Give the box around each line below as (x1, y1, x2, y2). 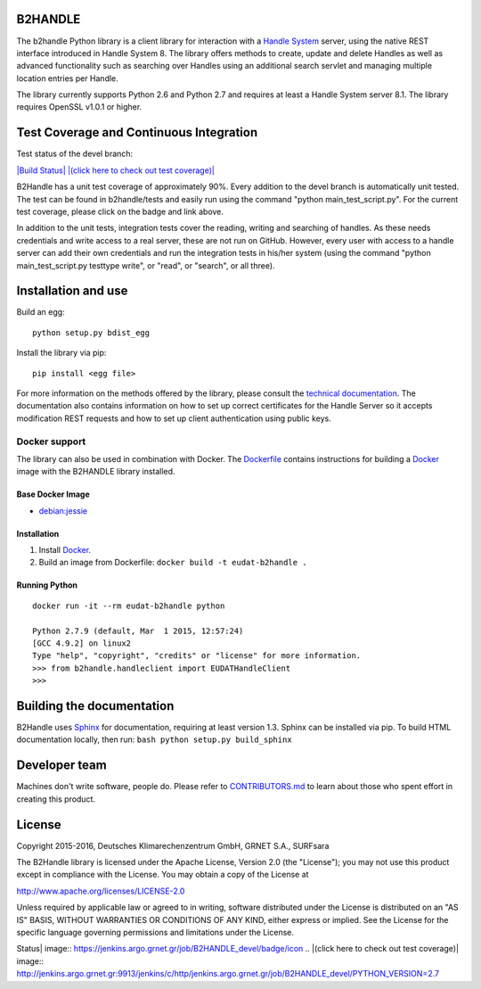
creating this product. (16, 794, 96, 804)
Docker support (16, 435, 86, 448)
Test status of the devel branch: (16, 148, 134, 160)
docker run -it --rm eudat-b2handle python (32, 600, 225, 611)
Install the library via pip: (16, 348, 107, 359)
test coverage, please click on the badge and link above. (16, 206, 224, 217)
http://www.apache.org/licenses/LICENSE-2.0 (16, 886, 185, 896)
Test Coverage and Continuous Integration (16, 125, 258, 140)
